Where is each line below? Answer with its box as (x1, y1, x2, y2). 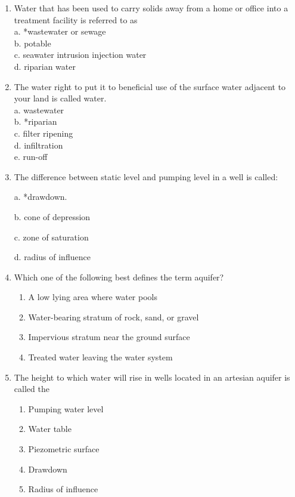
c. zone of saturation (14, 230, 89, 243)
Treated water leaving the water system (28, 351, 173, 363)
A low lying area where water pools (28, 291, 157, 303)
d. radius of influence (14, 251, 91, 263)
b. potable (14, 36, 51, 49)
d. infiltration (14, 138, 63, 151)
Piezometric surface (28, 443, 100, 455)
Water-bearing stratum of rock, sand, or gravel (28, 310, 199, 323)
